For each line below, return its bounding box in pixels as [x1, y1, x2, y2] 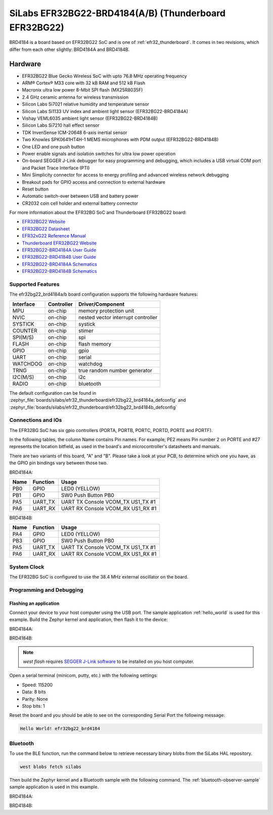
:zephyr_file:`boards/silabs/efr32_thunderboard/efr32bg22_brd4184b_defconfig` [9, 404, 177, 410]
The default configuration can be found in [9, 390, 96, 396]
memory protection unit [78, 307, 134, 314]
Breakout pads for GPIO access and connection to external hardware [22, 179, 165, 185]
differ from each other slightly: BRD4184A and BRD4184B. [9, 46, 130, 53]
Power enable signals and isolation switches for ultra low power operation [22, 151, 176, 157]
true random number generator [78, 367, 153, 374]
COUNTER [12, 327, 37, 334]
